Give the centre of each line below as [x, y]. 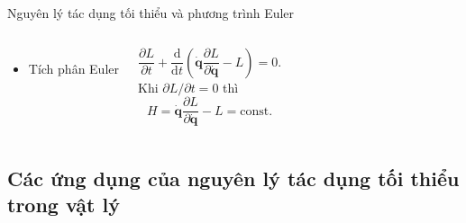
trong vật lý [64, 205]
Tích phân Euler [73, 68]
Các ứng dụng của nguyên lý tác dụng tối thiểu [233, 178]
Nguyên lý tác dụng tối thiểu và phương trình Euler [151, 13]
